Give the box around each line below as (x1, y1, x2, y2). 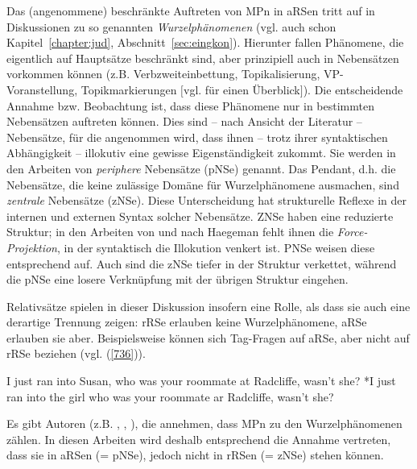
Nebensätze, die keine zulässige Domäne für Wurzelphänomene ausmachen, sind (6, 176, 399, 193)
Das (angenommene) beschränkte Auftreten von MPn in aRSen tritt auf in (6, 2, 375, 19)
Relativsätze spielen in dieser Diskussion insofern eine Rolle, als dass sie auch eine (6, 297, 411, 314)
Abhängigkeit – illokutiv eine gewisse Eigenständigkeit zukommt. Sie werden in (6, 144, 396, 161)
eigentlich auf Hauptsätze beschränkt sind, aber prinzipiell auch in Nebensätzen (6, 49, 399, 66)
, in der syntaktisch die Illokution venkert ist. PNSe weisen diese (57, 239, 375, 255)
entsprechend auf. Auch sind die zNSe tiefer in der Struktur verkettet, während (6, 255, 397, 272)
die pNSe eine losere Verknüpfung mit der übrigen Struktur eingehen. (6, 271, 349, 288)
